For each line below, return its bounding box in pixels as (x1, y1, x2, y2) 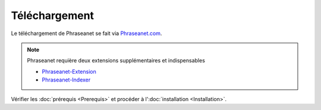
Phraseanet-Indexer (42, 76, 91, 83)
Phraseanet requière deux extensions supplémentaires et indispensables (27, 57, 205, 64)
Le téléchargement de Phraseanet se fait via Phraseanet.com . (11, 30, 162, 37)
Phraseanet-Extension (42, 68, 96, 75)
